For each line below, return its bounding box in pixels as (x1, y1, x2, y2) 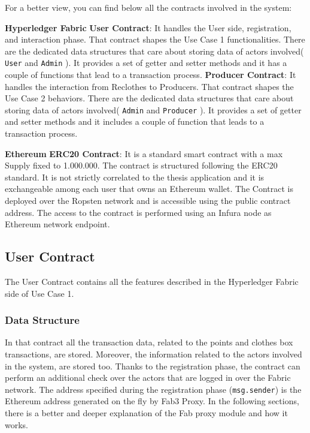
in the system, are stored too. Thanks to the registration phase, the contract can (5, 359, 300, 372)
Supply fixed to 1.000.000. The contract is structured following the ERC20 (5, 159, 278, 172)
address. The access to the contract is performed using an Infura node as (5, 206, 272, 218)
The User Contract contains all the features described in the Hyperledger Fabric (5, 275, 299, 288)
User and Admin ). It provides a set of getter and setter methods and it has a (5, 56, 287, 69)
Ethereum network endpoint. (5, 218, 110, 230)
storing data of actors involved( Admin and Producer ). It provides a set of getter (5, 103, 302, 116)
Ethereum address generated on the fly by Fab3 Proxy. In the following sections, (5, 395, 299, 407)
